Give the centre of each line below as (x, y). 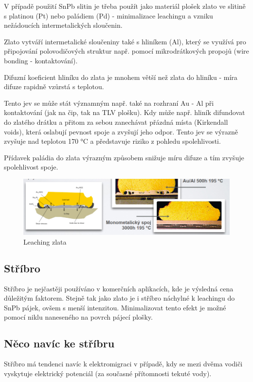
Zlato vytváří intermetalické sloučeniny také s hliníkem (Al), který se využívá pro (125, 41)
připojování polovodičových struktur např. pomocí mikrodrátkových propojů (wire (126, 51)
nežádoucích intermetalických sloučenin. (63, 25)
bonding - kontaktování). (41, 60)
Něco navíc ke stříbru (59, 343)
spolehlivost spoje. (31, 167)
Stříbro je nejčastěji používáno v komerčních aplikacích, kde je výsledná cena (119, 288)
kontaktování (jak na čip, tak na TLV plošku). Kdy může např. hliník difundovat (125, 112)
